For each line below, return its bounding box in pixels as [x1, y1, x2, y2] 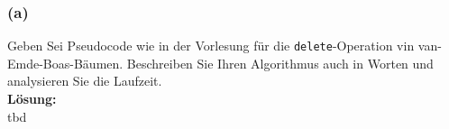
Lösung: [7, 89, 57, 108]
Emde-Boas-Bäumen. [7, 53, 124, 72]
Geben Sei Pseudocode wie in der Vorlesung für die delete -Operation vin [7, 36, 415, 55]
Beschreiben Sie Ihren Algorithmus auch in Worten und [126, 53, 434, 72]
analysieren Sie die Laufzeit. [7, 71, 162, 90]
